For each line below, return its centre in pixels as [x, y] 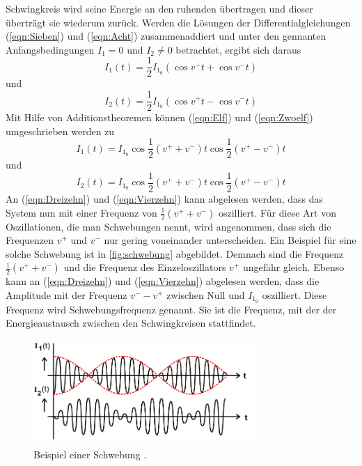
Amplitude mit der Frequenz [66, 294]
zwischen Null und [206, 294]
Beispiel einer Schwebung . [90, 455]
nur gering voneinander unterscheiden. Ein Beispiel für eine [230, 240]
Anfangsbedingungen [50, 49]
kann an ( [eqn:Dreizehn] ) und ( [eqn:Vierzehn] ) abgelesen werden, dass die [163, 281]
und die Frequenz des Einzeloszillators [145, 267]
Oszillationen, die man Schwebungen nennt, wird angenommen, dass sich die [168, 226]
